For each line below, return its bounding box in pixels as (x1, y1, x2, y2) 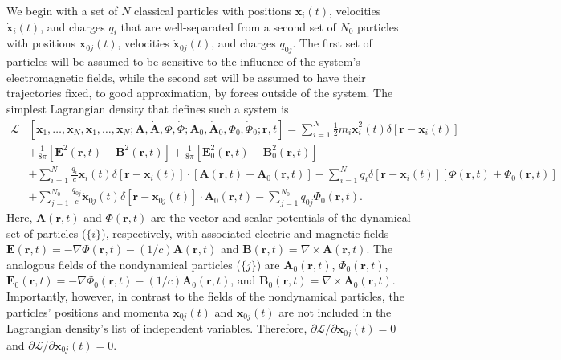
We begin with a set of (6, 2, 118, 18)
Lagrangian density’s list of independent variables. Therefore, (6, 320, 307, 337)
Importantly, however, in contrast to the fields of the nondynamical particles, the (6, 288, 404, 305)
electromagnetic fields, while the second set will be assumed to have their (6, 68, 366, 85)
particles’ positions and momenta (6, 303, 169, 320)
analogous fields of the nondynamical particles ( (6, 256, 241, 272)
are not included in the (278, 303, 392, 320)
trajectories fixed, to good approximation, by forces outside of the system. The (6, 84, 393, 101)
